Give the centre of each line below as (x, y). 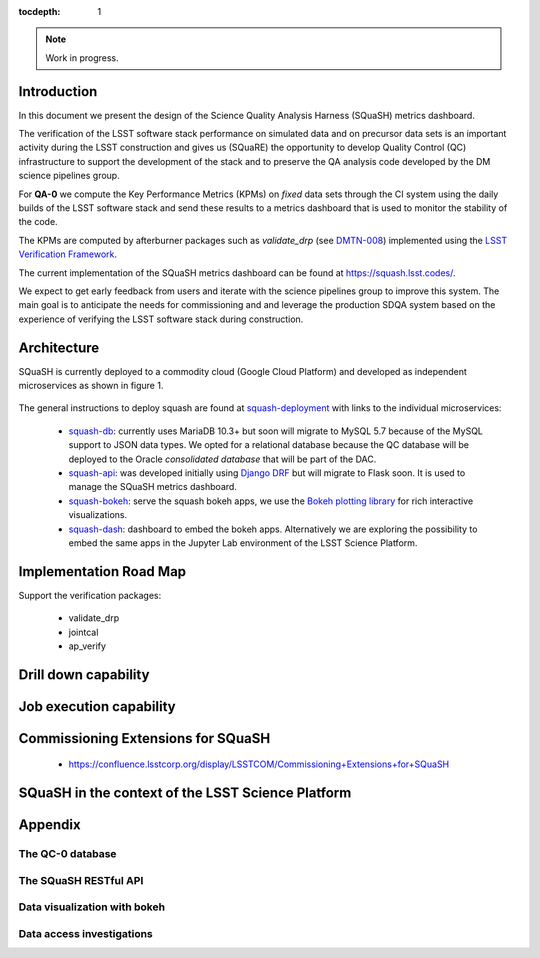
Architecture (59, 347)
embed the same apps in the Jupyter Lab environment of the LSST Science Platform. (243, 542)
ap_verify (87, 646)
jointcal (83, 632)
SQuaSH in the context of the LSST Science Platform (185, 793)
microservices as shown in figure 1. (91, 386)
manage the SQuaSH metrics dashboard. (152, 487)
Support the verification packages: (90, 595)
